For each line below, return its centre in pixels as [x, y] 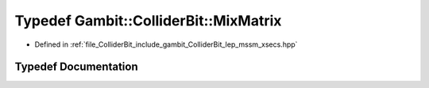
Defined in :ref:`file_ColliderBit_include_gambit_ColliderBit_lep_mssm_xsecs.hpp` [166, 44]
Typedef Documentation [76, 67]
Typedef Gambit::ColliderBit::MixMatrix [148, 21]
